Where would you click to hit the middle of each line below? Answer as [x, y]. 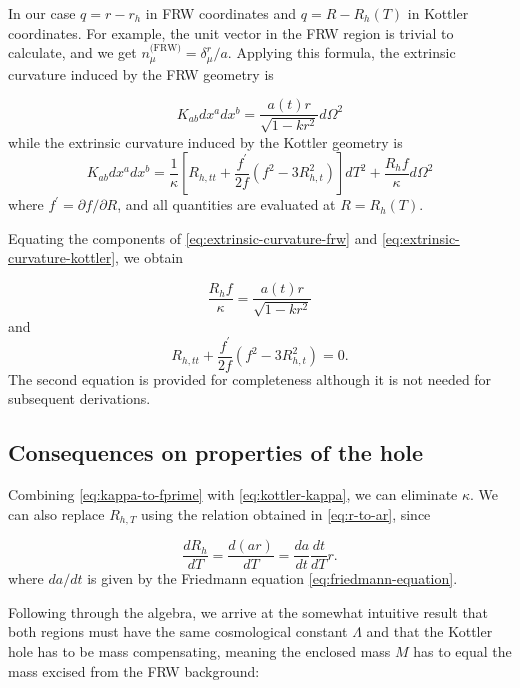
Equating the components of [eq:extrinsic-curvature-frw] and [193, 237]
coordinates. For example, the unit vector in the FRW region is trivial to [231, 32]
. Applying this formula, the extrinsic [341, 52]
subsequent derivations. [79, 398]
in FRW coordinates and [221, 13]
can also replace [56, 513]
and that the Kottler [429, 631]
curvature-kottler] [62, 257]
